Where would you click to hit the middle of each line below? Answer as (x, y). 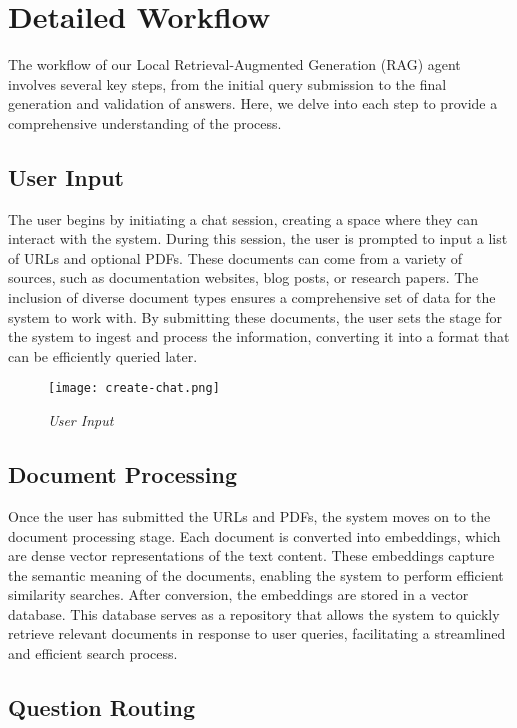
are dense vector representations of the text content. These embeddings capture (251, 555)
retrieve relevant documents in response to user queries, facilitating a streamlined (257, 633)
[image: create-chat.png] (134, 388)
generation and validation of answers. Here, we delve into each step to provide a (253, 103)
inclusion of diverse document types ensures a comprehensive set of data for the (252, 297)
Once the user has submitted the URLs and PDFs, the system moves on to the (249, 515)
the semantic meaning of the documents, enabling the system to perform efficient (256, 574)
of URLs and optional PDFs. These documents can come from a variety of (235, 257)
